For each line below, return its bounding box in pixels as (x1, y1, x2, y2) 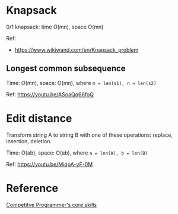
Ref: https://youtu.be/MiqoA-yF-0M (6, 160, 93, 168)
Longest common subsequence (6, 64, 126, 74)
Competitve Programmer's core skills (6, 201, 97, 208)
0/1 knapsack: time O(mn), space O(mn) (6, 23, 104, 30)
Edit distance (6, 111, 72, 125)
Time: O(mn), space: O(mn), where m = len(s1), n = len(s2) (6, 79, 157, 86)
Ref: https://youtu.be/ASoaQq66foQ (6, 90, 94, 98)
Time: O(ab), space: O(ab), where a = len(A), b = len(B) (6, 149, 148, 156)
